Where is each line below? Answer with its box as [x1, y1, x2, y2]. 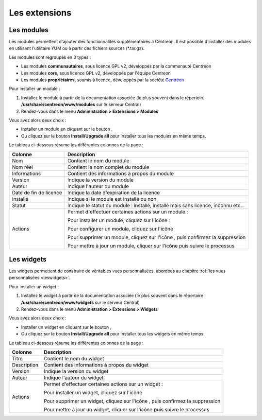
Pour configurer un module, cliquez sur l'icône [67, 225, 174, 232]
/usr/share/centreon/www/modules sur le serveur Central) [21, 102, 141, 107]
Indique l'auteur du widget [44, 374, 104, 381]
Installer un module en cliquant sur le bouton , [21, 126, 113, 132]
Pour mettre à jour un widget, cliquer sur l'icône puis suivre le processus [44, 406, 210, 413]
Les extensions [9, 7, 72, 18]
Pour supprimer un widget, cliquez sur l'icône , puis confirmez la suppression [44, 398, 221, 404]
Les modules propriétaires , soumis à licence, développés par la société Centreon [21, 77, 184, 83]
